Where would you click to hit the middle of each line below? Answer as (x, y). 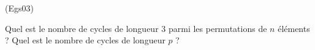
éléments (294, 28)
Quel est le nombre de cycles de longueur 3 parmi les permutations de (136, 28)
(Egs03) (19, 8)
